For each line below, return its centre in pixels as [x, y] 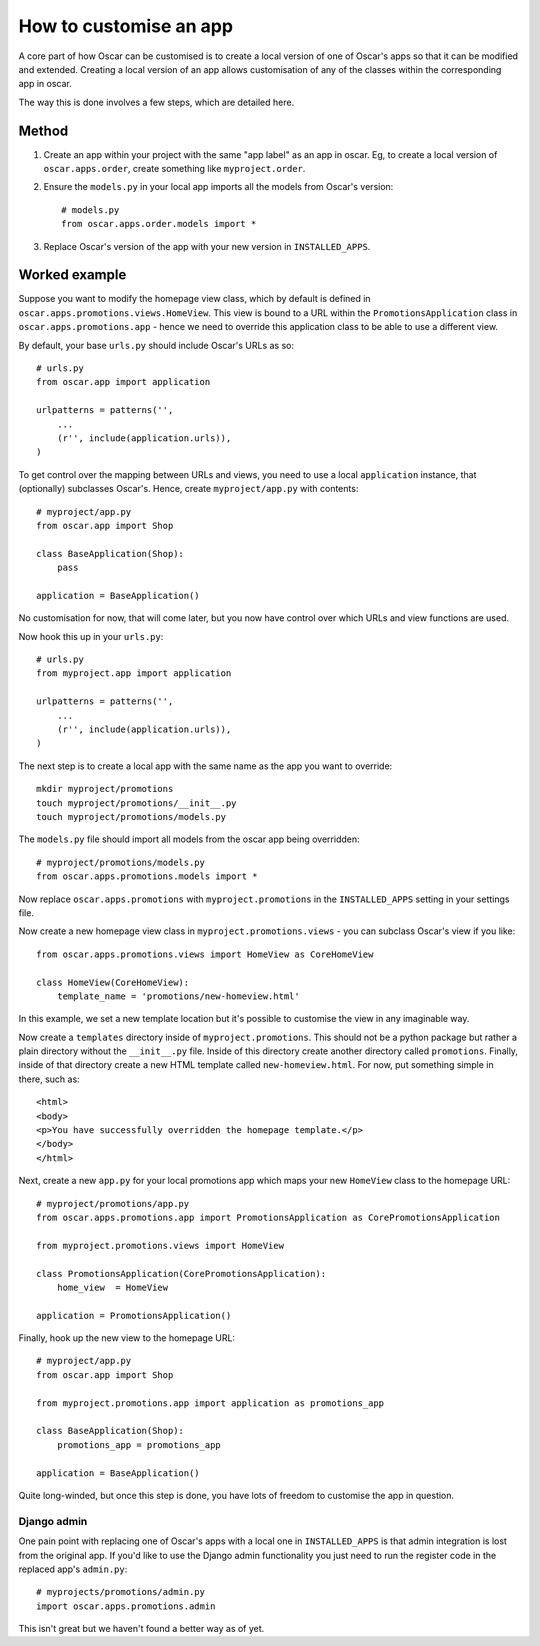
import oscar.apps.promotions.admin [126, 1606]
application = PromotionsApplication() [134, 1315]
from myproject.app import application [134, 673]
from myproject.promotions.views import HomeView [160, 1245]
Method [43, 130]
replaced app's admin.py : [73, 1569]
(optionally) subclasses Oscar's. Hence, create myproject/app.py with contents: [188, 489]
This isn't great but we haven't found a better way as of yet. [141, 1629]
